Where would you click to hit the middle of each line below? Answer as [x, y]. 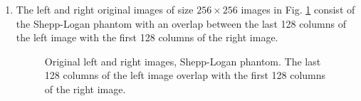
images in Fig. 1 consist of [298, 9]
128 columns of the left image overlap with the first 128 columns [185, 75]
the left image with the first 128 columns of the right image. [147, 37]
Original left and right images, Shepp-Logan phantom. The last [183, 61]
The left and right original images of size [105, 9]
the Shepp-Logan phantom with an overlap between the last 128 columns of [181, 23]
